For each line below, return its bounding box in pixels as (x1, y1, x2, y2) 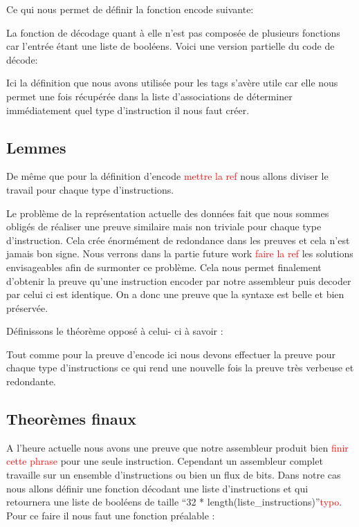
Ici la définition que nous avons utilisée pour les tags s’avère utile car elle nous (6, 75, 338, 90)
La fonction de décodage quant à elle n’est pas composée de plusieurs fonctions (6, 25, 340, 39)
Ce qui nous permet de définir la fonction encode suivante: (6, 2, 254, 16)
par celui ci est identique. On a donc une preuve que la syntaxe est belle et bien (6, 287, 344, 302)
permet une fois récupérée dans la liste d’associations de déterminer (6, 89, 293, 103)
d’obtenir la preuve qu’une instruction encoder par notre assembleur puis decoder (6, 273, 351, 288)
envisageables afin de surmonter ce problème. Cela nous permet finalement (6, 259, 322, 274)
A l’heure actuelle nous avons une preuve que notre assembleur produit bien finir (6, 440, 349, 454)
